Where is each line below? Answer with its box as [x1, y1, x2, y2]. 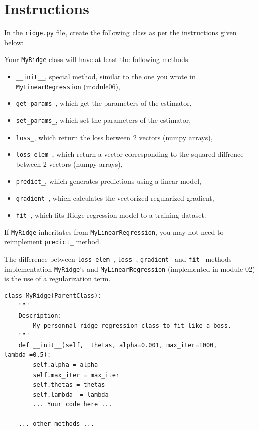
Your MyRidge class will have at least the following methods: [4, 54, 190, 65]
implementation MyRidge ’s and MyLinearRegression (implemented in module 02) [4, 263, 255, 274]
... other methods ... [18, 420, 94, 428]
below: [4, 37, 24, 47]
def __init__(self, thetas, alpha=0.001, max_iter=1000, [18, 341, 217, 349]
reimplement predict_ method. [4, 236, 101, 247]
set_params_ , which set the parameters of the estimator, [16, 115, 191, 125]
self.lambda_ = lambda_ [33, 391, 112, 398]
